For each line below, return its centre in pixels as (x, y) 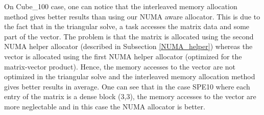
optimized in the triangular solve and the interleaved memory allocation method (130, 76)
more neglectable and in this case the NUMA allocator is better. (105, 106)
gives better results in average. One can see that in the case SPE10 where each (127, 86)
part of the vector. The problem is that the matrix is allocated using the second (129, 36)
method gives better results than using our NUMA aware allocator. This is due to (132, 16)
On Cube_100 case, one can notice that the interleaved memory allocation (121, 6)
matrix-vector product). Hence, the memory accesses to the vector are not (120, 66)
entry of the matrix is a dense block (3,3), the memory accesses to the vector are (130, 96)
